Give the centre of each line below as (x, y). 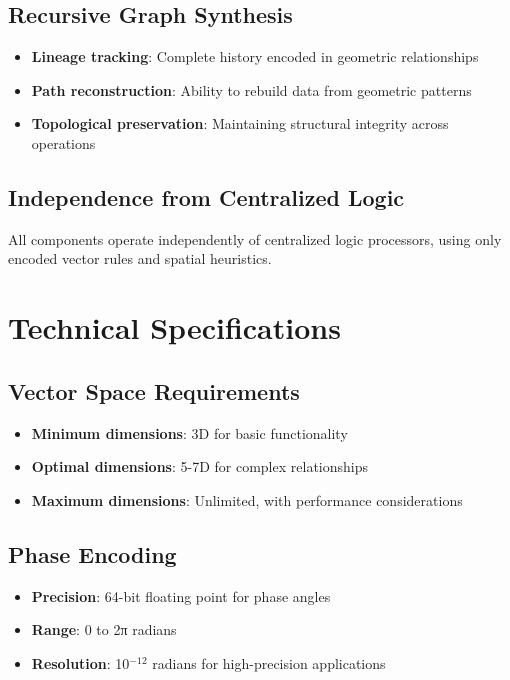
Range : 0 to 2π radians (104, 629)
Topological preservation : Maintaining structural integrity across (240, 123)
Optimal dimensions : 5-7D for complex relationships (199, 466)
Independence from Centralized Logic (206, 196)
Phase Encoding (92, 553)
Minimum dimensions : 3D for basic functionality (189, 432)
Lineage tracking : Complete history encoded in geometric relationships (255, 56)
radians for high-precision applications (269, 662)
